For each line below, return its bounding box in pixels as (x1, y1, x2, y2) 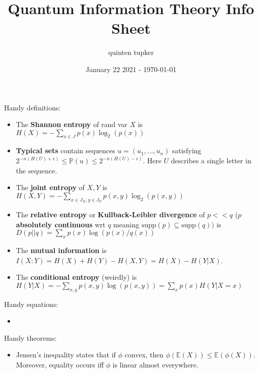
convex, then (124, 349, 164, 360)
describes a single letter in (171, 155, 251, 166)
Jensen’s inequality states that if (16, 349, 116, 360)
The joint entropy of (16, 182, 85, 193)
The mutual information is (16, 245, 107, 256)
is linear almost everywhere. (112, 359, 199, 369)
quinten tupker (108, 47, 154, 57)
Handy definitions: (4, 102, 61, 112)
